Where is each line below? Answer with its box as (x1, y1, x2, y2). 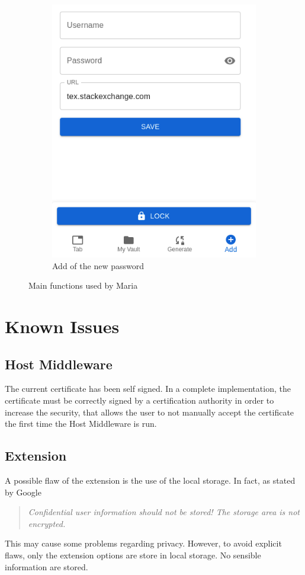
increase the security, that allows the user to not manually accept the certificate (5, 405, 294, 418)
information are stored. (5, 560, 88, 573)
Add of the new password (52, 259, 144, 271)
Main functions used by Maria (28, 279, 138, 292)
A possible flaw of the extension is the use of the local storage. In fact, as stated (5, 474, 296, 486)
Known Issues (5, 314, 120, 338)
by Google (5, 485, 41, 498)
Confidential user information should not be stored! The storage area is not (28, 506, 300, 518)
